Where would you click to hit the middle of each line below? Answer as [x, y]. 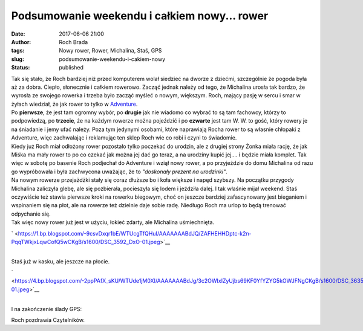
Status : [21, 68]
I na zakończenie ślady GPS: [47, 309]
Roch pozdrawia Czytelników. [48, 320]
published [71, 68]
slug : [18, 59]
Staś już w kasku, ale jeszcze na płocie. [60, 261]
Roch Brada [74, 42]
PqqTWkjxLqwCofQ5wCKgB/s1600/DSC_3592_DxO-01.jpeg [86, 242]
